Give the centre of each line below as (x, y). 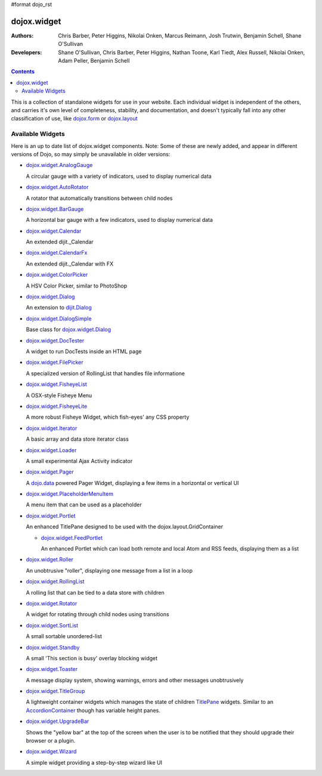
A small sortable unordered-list (64, 636)
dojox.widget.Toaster (52, 669)
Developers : (27, 52)
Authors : (22, 35)
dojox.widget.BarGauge (55, 209)
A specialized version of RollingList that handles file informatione (105, 373)
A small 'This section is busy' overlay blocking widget (92, 658)
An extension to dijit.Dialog (59, 308)
